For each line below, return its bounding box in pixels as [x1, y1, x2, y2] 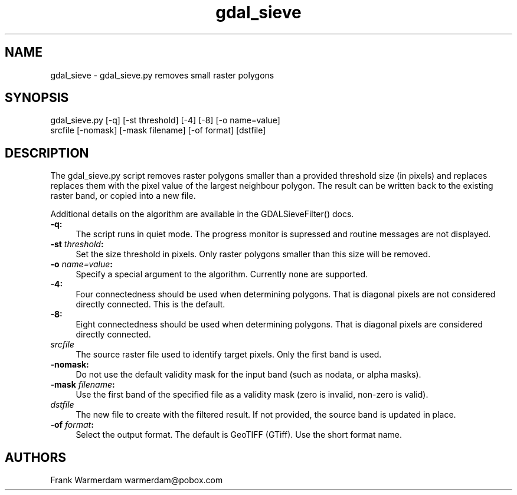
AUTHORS [5, 450, 67, 465]
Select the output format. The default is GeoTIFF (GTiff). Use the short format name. [76, 430, 403, 440]
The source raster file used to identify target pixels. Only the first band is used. [76, 349, 382, 360]
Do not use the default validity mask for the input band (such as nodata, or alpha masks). [76, 369, 421, 380]
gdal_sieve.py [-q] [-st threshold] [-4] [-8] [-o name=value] [50, 115, 280, 126]
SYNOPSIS [5, 90, 69, 106]
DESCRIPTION [5, 145, 89, 160]
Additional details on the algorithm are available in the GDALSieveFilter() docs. [50, 209, 354, 219]
